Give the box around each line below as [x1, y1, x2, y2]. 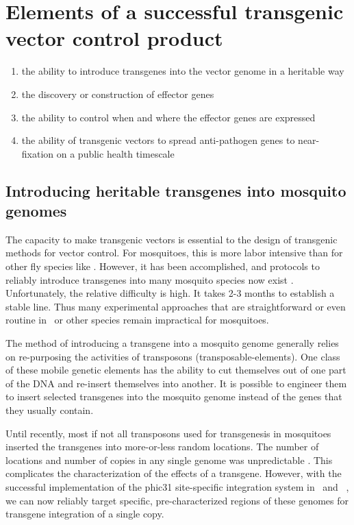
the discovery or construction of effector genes [21, 86, 214, 101]
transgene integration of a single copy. [5, 506, 164, 521]
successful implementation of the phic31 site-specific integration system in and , [5, 479, 349, 493]
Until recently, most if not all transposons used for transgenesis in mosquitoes [5, 426, 331, 440]
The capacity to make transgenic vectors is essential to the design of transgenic [5, 232, 338, 246]
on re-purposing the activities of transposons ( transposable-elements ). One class [5, 349, 340, 363]
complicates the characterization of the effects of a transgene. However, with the [5, 466, 342, 480]
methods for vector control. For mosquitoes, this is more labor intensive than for [5, 245, 343, 260]
